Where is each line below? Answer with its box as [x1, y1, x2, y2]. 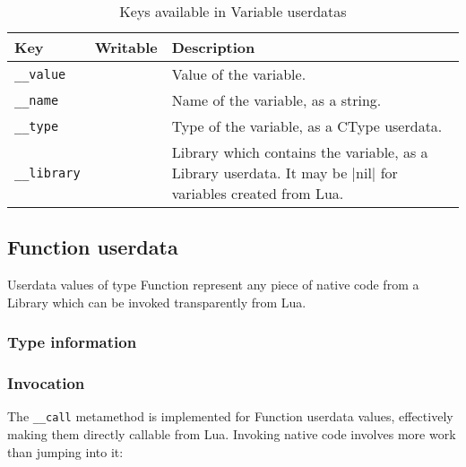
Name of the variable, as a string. [171, 90, 382, 110]
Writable [94, 37, 158, 57]
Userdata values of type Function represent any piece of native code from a [7, 275, 419, 294]
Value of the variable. [171, 64, 306, 84]
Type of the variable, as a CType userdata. [171, 116, 443, 136]
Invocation [7, 372, 85, 394]
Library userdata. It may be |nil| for [171, 162, 398, 183]
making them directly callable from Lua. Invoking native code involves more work [7, 425, 456, 444]
